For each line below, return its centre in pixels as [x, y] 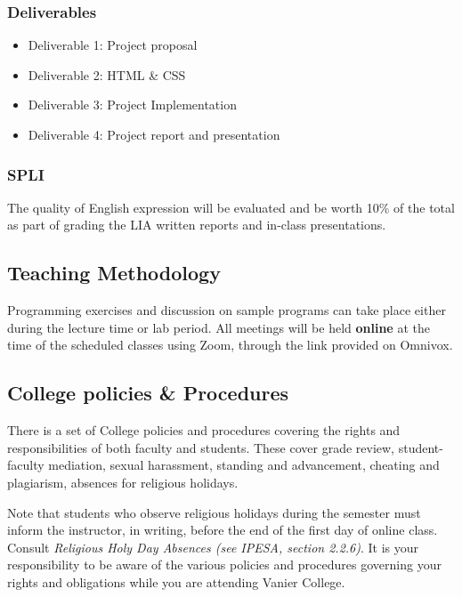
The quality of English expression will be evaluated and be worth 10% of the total [231, 207]
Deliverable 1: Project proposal [113, 45]
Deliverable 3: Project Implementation [132, 105]
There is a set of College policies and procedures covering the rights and [204, 430]
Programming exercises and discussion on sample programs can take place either [227, 310]
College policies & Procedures [148, 393]
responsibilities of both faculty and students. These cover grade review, [201, 447]
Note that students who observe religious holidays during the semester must [214, 512]
